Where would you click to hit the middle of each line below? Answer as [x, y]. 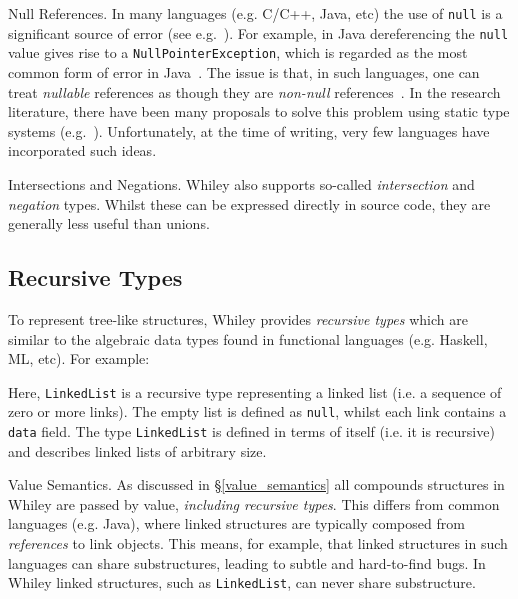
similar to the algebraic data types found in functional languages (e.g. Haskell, [248, 338]
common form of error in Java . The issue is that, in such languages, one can [244, 71]
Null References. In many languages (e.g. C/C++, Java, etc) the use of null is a [255, 13]
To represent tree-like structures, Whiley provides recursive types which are [238, 318]
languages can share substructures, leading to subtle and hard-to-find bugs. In [247, 562]
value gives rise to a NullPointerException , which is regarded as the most [238, 52]
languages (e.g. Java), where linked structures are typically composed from [236, 523]
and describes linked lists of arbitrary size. [137, 450]
